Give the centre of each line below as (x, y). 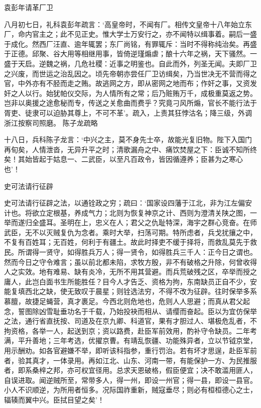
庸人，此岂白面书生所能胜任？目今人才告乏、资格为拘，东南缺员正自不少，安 (130, 281)
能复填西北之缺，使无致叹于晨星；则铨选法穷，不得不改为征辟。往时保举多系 (130, 291)
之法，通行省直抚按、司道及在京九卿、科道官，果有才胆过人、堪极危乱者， (127, 321)
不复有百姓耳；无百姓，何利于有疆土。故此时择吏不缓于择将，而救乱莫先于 (127, 242)
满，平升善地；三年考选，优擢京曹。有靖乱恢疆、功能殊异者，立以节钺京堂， (130, 340)
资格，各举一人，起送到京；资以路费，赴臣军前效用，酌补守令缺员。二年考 (134, 330)
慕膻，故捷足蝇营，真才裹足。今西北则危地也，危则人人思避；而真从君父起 (127, 301)
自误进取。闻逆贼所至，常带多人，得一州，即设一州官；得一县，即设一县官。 (130, 380)
